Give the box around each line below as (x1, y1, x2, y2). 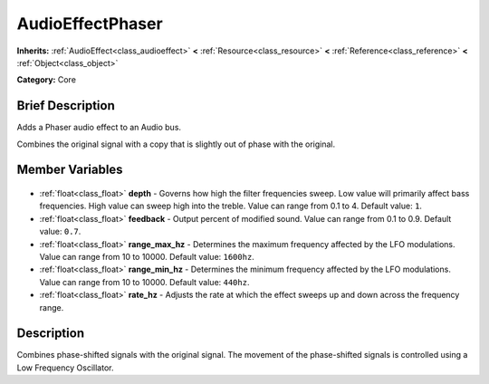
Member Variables (16, 162, 123, 178)
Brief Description (16, 98, 115, 113)
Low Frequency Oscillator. (16, 362, 114, 373)
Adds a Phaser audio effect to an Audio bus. (16, 122, 181, 133)
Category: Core (16, 74, 77, 85)
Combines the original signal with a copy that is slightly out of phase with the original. (16, 139, 336, 149)
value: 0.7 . (39, 226, 81, 237)
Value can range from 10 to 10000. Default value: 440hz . (39, 276, 250, 287)
